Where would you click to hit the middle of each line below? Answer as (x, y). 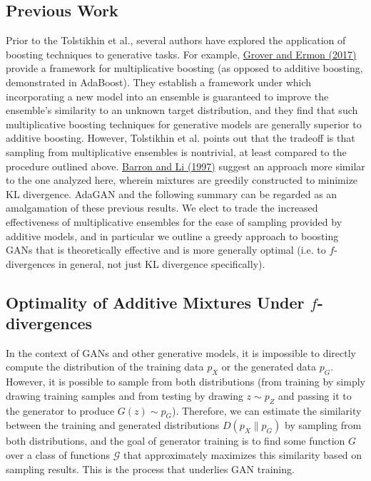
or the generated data (269, 367)
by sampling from (323, 425)
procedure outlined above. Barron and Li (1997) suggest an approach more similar (185, 166)
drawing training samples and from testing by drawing (124, 395)
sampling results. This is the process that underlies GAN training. (150, 469)
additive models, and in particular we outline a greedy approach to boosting (172, 236)
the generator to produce (60, 410)
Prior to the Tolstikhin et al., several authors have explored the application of (176, 40)
